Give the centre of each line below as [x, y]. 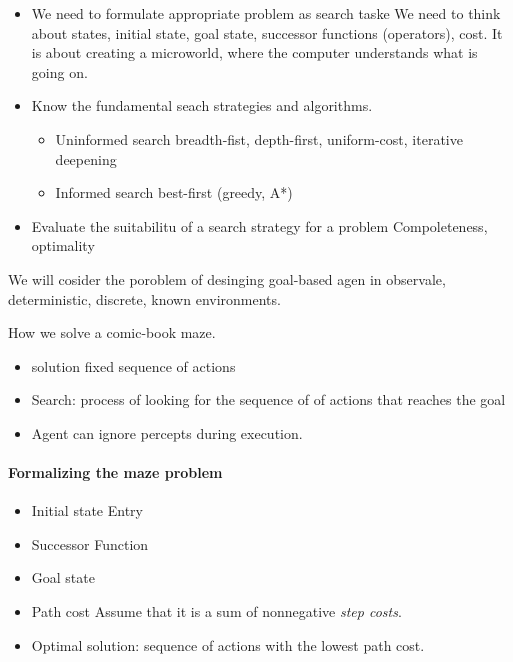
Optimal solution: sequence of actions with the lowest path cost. [228, 644]
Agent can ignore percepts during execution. [167, 432]
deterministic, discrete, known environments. [144, 298]
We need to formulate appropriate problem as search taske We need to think [266, 13]
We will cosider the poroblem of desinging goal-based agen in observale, [227, 278]
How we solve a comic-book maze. [112, 332]
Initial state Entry [87, 510]
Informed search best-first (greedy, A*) [174, 192]
